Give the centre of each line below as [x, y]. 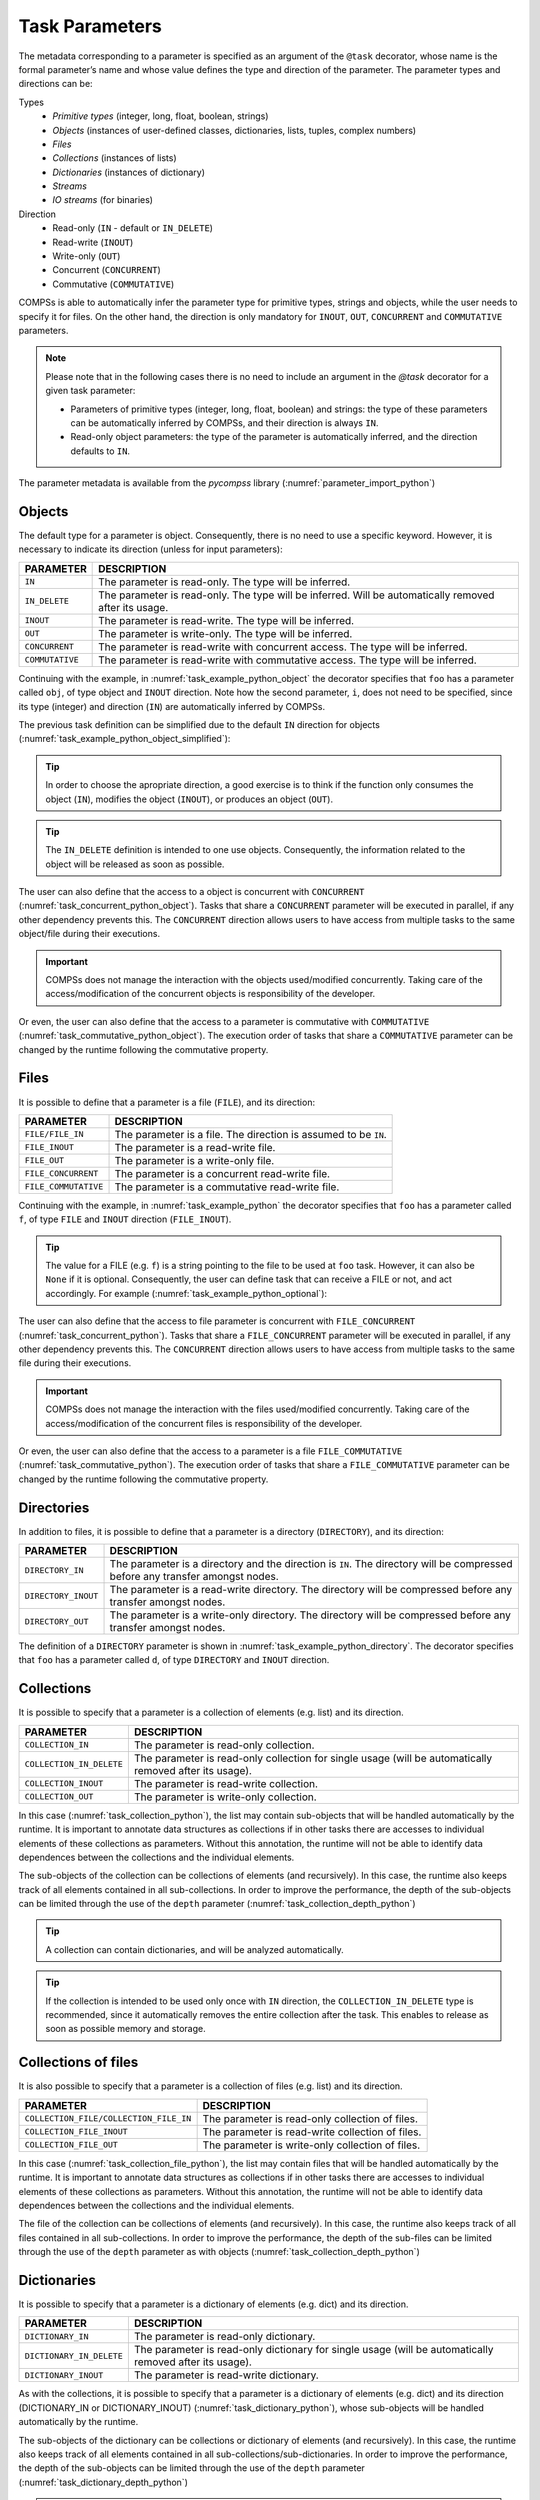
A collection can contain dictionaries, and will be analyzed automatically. [194, 1949]
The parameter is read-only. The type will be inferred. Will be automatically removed [296, 595]
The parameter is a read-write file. [195, 1147]
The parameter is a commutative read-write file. [227, 1187]
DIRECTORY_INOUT [61, 1595]
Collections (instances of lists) [114, 158]
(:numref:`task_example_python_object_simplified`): [124, 739]
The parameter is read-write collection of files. [312, 2132]
